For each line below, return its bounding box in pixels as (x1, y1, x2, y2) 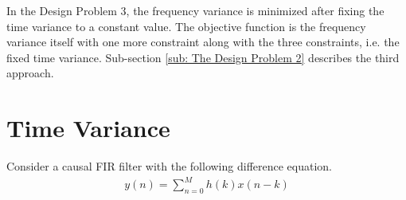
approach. (6, 65, 54, 81)
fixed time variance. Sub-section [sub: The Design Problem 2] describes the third (6, 49, 400, 65)
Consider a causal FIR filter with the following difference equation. (6, 158, 332, 175)
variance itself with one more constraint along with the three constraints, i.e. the (6, 33, 400, 50)
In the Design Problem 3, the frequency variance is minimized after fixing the (6, 2, 385, 18)
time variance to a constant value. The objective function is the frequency (6, 18, 366, 34)
